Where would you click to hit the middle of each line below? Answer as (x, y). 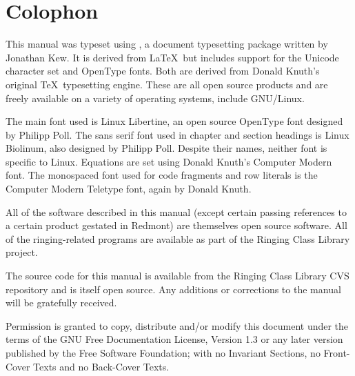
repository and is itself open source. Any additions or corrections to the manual (173, 289)
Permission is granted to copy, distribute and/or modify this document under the (177, 325)
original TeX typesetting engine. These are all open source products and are (167, 84)
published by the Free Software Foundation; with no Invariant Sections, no (163, 353)
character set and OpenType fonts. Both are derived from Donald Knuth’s (163, 71)
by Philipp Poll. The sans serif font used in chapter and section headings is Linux (177, 134)
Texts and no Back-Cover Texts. (101, 366)
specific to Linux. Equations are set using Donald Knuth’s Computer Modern (169, 161)
